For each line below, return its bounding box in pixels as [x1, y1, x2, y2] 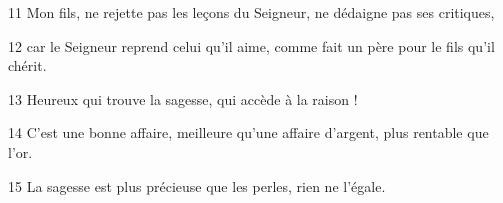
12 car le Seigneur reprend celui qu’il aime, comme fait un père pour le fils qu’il [8, 35, 495, 56]
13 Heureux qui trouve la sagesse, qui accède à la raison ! [8, 88, 358, 109]
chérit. [8, 55, 47, 76]
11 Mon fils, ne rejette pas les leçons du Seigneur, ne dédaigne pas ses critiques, [8, 2, 495, 22]
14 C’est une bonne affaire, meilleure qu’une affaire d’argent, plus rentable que [8, 122, 489, 143]
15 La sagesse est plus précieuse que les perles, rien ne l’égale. [8, 175, 386, 196]
